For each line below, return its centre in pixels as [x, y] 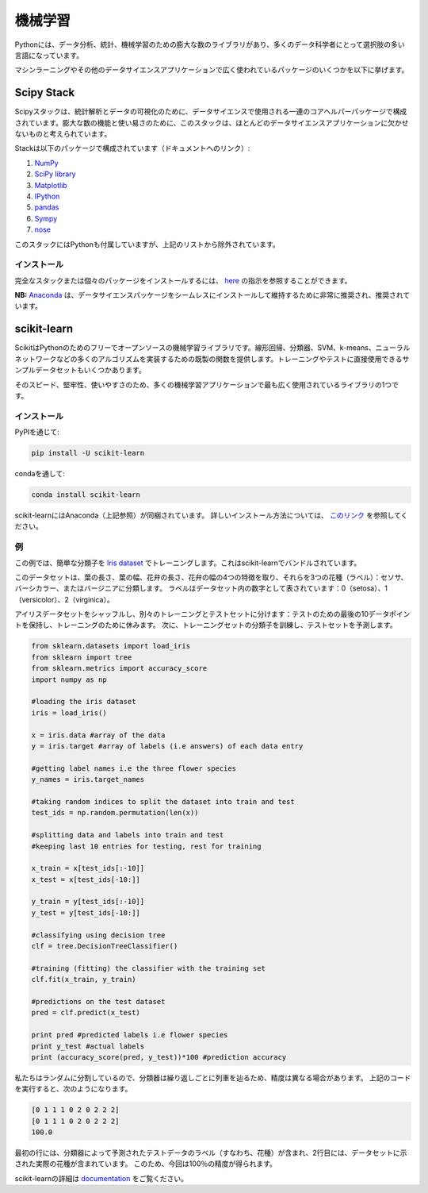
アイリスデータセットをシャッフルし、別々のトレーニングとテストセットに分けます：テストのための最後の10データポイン [212, 614]
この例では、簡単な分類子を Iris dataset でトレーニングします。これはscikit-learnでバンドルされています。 [188, 563]
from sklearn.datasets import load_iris [111, 646]
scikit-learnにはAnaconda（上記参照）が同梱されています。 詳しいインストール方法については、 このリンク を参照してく [211, 515]
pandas [47, 207]
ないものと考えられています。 [63, 134]
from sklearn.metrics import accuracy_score [119, 668]
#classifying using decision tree [98, 935]
